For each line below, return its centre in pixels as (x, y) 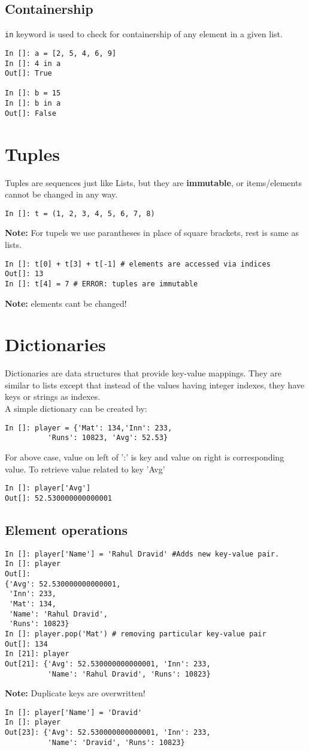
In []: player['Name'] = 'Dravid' (74, 712)
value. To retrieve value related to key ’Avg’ (85, 469)
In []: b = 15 (33, 93)
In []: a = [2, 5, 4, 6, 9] (61, 53)
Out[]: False (31, 113)
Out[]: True (28, 74)
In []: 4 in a (33, 63)
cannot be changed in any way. (61, 194)
